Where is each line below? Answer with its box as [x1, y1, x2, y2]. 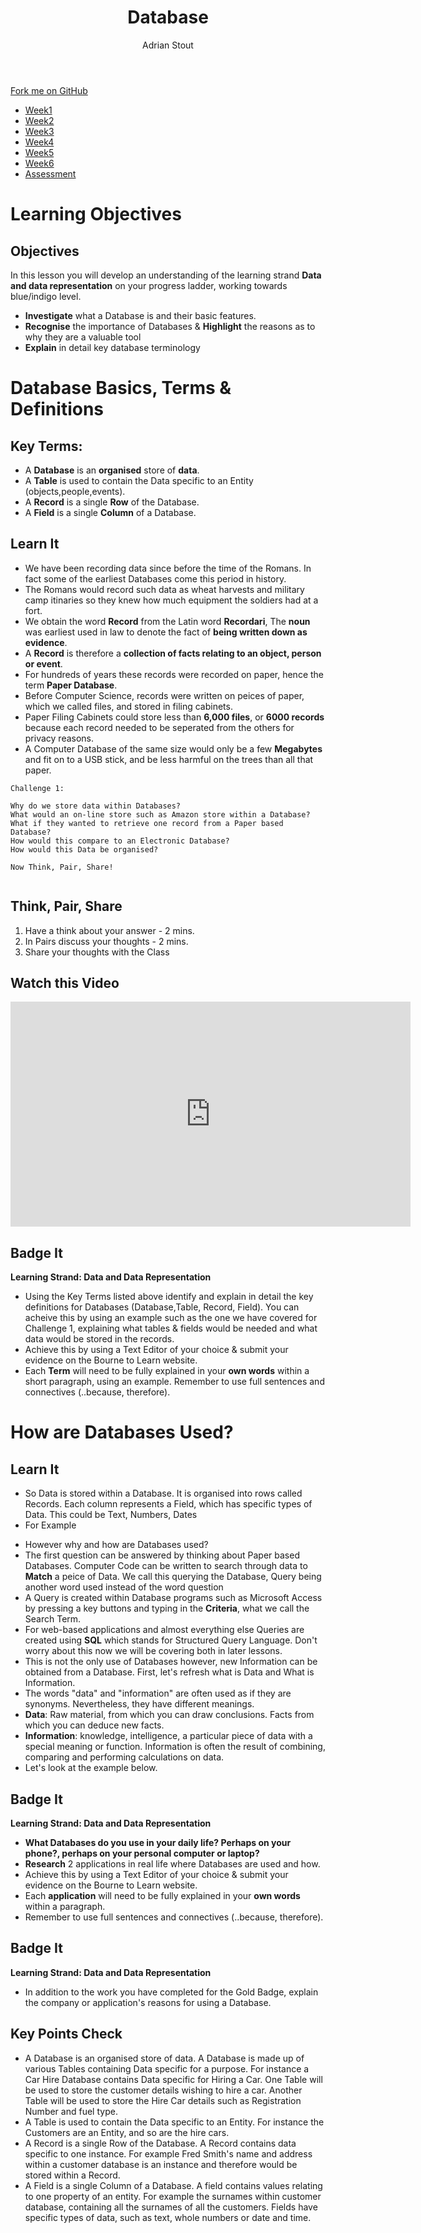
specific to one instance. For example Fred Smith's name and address [24, 2147, 313, 2160]
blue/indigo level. [10, 290, 82, 302]
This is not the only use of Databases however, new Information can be [24, 1656, 318, 1668]
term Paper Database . [24, 679, 118, 691]
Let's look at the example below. [24, 1762, 158, 1774]
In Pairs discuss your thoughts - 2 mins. [24, 935, 189, 947]
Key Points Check [10, 2026, 123, 2043]
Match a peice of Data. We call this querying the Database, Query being [24, 1571, 322, 1583]
